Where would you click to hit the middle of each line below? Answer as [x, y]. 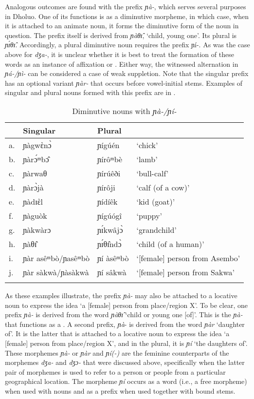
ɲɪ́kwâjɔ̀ [110, 229]
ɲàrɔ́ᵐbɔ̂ [36, 159]
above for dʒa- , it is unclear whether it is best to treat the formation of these [119, 54]
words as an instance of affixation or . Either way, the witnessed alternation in [122, 64]
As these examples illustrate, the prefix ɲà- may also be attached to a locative [121, 295]
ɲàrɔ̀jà [33, 187]
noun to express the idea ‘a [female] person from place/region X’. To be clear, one [126, 305]
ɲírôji [106, 187]
